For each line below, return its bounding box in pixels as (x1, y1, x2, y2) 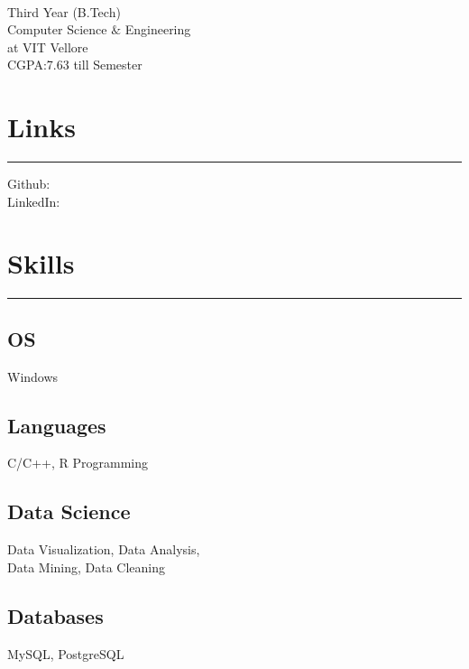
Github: (7, 174, 51, 193)
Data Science (7, 497, 131, 525)
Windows (7, 367, 59, 386)
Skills (7, 245, 75, 282)
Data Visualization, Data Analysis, (7, 540, 200, 559)
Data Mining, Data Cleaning (7, 557, 166, 576)
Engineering (124, 20, 191, 39)
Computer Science (7, 20, 107, 39)
